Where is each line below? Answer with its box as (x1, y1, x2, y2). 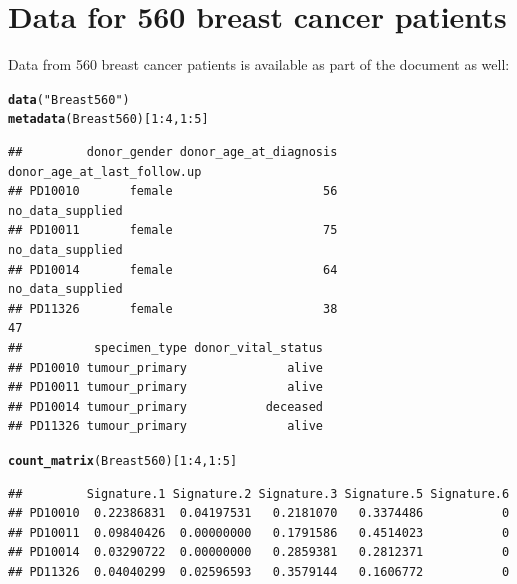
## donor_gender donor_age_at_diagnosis (8, 145, 338, 160)
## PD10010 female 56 (8, 184, 338, 199)
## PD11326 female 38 (8, 301, 338, 316)
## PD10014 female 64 (8, 262, 338, 277)
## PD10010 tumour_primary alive (8, 360, 323, 375)
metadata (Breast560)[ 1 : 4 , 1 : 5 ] (8, 112, 209, 127)
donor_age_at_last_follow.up (8, 164, 202, 179)
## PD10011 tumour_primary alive (8, 380, 323, 395)
